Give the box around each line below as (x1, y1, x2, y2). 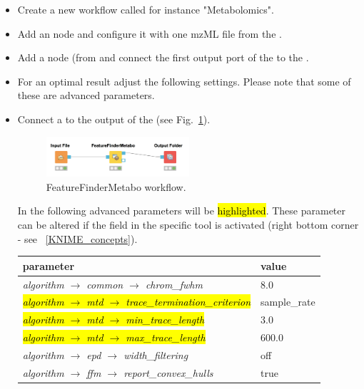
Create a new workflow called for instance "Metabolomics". (17, 2, 274, 16)
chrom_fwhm (145, 276, 203, 291)
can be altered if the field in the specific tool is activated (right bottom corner (17, 217, 359, 232)
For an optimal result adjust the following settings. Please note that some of (17, 73, 351, 88)
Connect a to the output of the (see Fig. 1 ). (17, 111, 211, 126)
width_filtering (123, 347, 188, 362)
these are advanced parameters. (17, 88, 155, 103)
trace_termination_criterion (126, 294, 251, 309)
